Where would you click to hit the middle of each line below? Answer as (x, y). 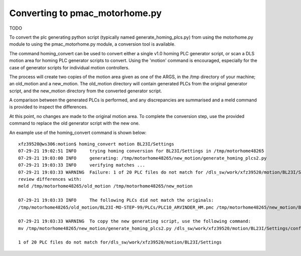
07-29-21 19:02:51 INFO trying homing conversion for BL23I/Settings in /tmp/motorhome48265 (141, 151)
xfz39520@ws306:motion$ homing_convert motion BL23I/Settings (96, 144)
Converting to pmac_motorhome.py (86, 13)
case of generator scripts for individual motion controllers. (69, 67)
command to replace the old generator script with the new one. (74, 123)
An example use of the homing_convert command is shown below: (78, 133)
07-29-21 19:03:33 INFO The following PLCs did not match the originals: (116, 200)
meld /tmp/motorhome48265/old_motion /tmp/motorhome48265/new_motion (106, 186)
